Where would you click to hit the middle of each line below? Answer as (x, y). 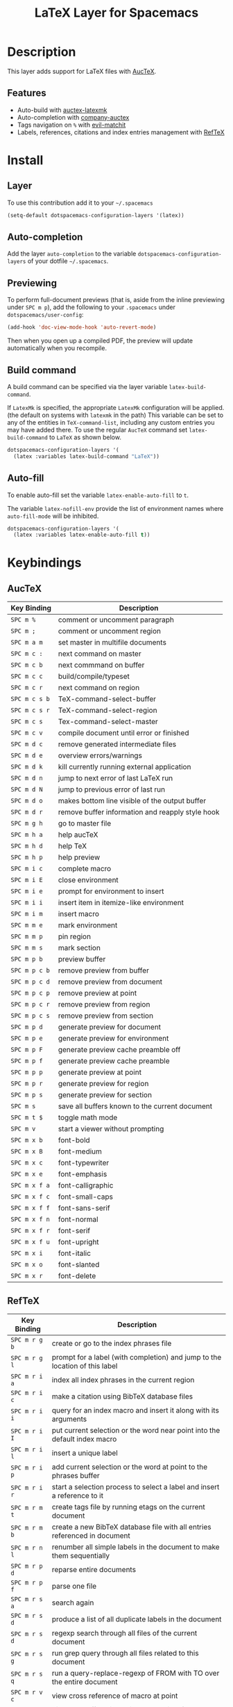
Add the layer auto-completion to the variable (72, 254)
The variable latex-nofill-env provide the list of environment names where (115, 508)
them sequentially (80, 1556)
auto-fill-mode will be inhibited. (53, 516)
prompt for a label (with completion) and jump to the (137, 1358)
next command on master (100, 654)
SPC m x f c (31, 1197)
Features (27, 93)
